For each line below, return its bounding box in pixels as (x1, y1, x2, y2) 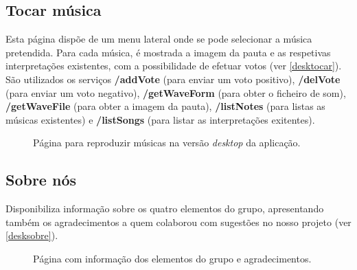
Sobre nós (5, 169, 77, 190)
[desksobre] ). (5, 228, 58, 243)
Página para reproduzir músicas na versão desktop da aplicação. (33, 135, 301, 150)
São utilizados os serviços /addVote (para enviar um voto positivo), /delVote (5, 71, 341, 86)
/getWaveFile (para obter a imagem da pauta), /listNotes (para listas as (5, 99, 325, 113)
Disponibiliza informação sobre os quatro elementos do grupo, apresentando (5, 201, 324, 216)
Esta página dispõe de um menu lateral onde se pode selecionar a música (5, 32, 312, 46)
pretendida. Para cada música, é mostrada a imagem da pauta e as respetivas (5, 45, 331, 59)
